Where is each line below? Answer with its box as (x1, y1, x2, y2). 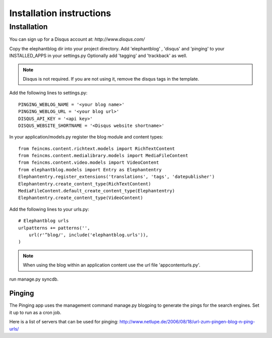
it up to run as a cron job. (9, 309, 61, 315)
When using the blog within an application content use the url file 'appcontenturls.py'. (23, 262, 200, 268)
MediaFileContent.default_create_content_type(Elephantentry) (18, 188, 175, 194)
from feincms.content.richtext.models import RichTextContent (18, 146, 175, 151)
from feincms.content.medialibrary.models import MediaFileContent (18, 153, 188, 159)
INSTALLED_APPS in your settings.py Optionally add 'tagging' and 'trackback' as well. (9, 53, 187, 59)
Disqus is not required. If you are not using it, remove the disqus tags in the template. (23, 76, 199, 82)
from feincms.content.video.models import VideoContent (18, 160, 159, 166)
